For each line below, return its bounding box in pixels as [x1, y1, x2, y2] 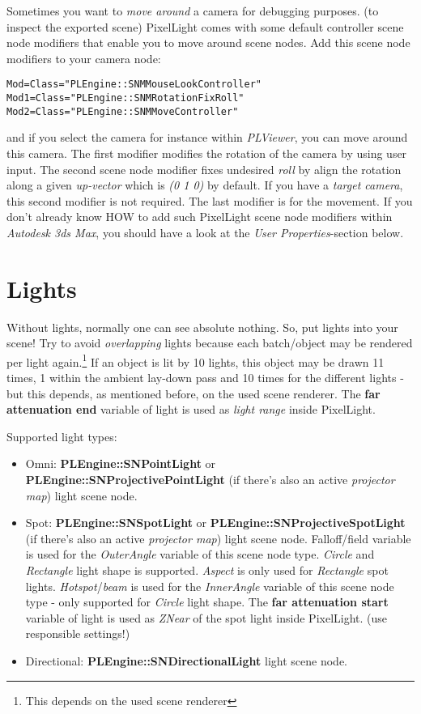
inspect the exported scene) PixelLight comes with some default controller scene [6, 18, 404, 35]
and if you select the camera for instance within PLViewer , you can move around [6, 129, 408, 146]
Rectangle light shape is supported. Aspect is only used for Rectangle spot [25, 562, 389, 578]
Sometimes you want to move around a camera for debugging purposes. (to [6, 2, 379, 19]
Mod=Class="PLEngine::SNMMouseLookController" [6, 79, 262, 91]
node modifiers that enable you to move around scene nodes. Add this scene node [6, 34, 410, 51]
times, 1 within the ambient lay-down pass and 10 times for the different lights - [6, 369, 404, 386]
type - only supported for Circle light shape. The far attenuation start [25, 593, 389, 610]
